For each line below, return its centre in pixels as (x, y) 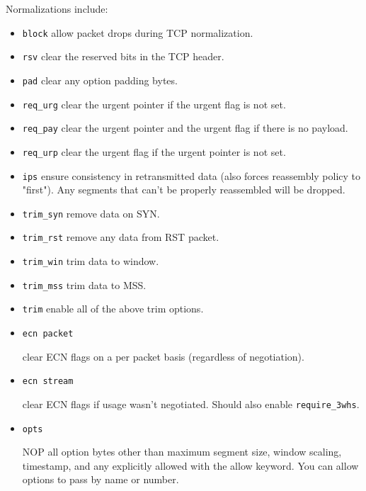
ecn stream (48, 382)
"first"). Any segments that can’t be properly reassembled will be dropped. (184, 190)
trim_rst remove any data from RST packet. (121, 237)
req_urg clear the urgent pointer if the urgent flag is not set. (154, 104)
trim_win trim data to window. (91, 261)
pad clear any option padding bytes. (100, 80)
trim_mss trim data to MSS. (84, 284)
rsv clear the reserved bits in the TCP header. (123, 56)
